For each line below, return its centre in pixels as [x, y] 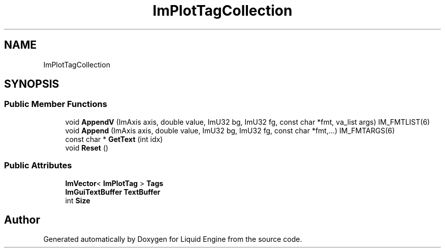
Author [22, 220]
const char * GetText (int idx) [114, 139]
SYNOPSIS [32, 84]
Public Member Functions [56, 104]
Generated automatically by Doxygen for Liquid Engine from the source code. [173, 239]
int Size [78, 200]
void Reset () [87, 148]
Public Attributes [38, 166]
